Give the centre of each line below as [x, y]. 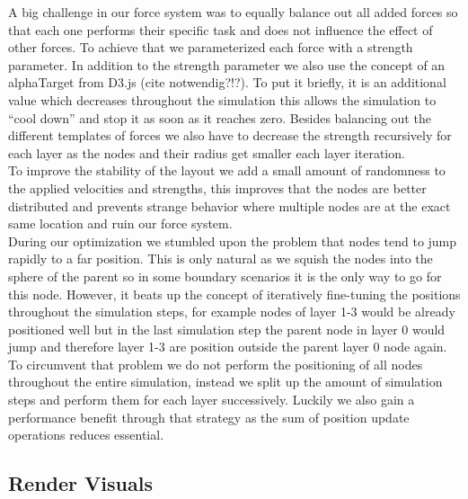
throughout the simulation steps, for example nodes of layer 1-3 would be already [232, 312]
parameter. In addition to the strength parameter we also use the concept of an [227, 64]
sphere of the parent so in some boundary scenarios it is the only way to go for [225, 276]
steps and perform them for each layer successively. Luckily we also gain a [212, 400]
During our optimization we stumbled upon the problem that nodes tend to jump [233, 241]
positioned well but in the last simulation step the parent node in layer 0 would [227, 329]
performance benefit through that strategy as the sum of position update [209, 417]
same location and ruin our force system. [120, 223]
